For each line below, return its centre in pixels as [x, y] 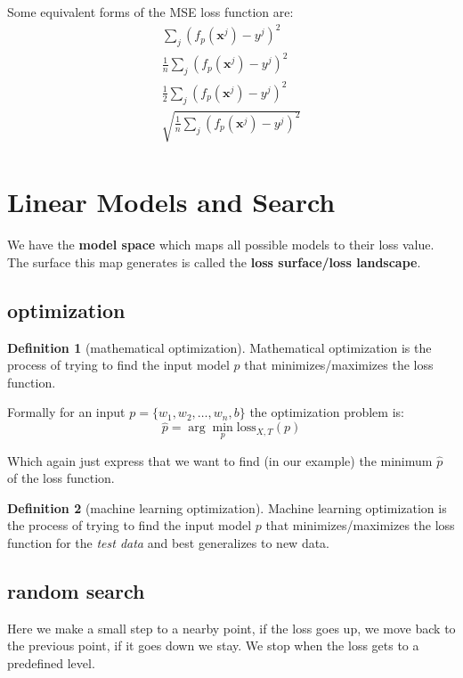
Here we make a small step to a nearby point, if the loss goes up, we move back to [231, 628]
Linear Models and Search [171, 202]
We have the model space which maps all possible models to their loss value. [221, 245]
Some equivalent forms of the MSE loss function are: [150, 12]
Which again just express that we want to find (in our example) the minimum [220, 460]
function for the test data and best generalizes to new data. [169, 542]
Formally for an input [66, 412]
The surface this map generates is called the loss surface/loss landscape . [214, 261]
